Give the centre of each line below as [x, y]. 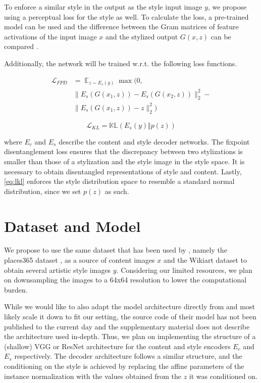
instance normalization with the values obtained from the [93, 376]
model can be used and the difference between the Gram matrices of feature [121, 27]
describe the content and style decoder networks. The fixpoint [154, 141]
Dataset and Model [72, 226]
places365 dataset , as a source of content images [80, 260]
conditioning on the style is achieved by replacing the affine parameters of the [124, 366]
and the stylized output [142, 36]
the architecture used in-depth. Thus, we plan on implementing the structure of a [130, 336]
